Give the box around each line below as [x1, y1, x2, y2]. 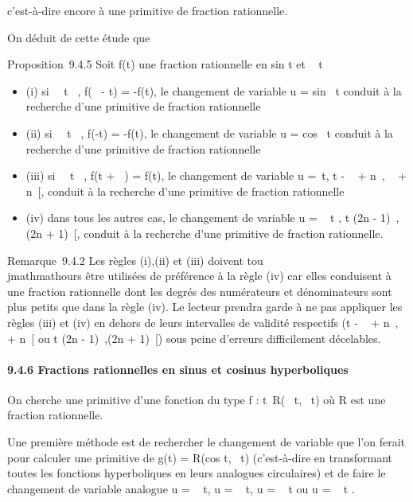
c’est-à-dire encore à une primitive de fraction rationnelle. [7, 2, 288, 18]
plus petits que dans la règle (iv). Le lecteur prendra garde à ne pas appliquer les [7, 298, 403, 315]
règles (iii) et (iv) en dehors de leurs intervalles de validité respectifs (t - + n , [7, 313, 399, 330]
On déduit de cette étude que [7, 29, 150, 45]
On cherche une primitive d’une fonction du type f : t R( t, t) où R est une [7, 391, 386, 407]
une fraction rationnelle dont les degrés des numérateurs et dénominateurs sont [7, 282, 392, 299]
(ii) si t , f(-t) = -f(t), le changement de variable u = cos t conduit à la [25, 124, 393, 141]
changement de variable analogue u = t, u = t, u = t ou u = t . [7, 480, 355, 496]
